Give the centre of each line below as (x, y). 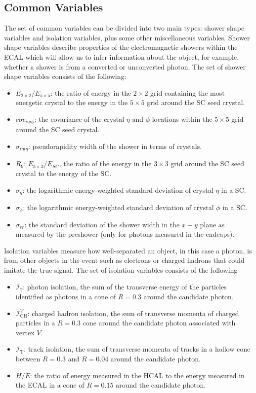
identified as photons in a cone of (66, 296)
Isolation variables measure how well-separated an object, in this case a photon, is (128, 250)
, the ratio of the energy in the (105, 163)
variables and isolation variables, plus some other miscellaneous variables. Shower (127, 37)
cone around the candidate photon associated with (159, 323)
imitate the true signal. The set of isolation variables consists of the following (121, 269)
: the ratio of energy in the (91, 92)
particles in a (35, 323)
